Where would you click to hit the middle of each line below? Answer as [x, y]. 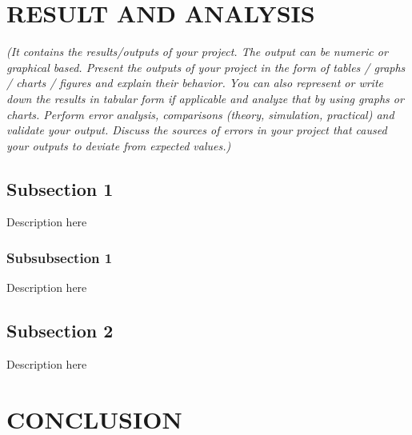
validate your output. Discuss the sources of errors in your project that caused [197, 130]
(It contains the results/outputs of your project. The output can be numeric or [197, 52]
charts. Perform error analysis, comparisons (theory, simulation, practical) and [200, 114]
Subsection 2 [60, 331]
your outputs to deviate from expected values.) [119, 145]
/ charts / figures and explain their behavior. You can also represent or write [195, 83]
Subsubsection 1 [60, 257]
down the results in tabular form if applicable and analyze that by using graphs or [205, 98]
